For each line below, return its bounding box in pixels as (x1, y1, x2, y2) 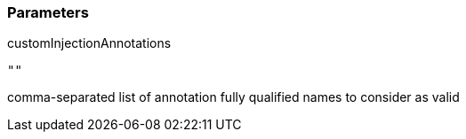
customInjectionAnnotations (7, 35, 172, 51)
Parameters (7, 4, 89, 21)
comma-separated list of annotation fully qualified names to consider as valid (7, 89, 460, 105)
